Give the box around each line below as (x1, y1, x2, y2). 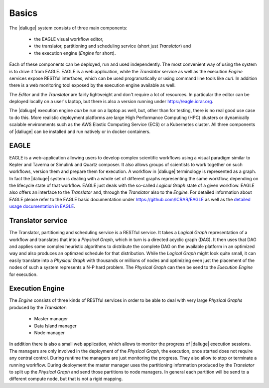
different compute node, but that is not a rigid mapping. (9, 376, 123, 382)
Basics (9, 7, 38, 18)
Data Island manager (34, 323, 77, 329)
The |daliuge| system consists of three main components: (9, 25, 128, 31)
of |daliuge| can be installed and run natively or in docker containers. (9, 129, 151, 134)
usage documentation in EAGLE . (9, 203, 76, 209)
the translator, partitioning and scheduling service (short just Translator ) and (34, 43, 191, 49)
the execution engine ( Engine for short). (34, 50, 116, 56)
